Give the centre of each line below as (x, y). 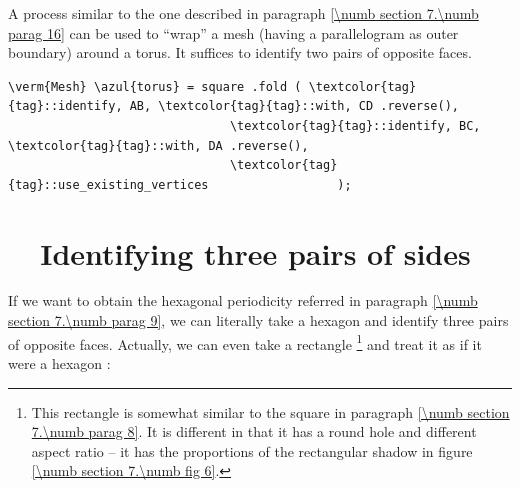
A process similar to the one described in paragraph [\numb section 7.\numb (243, 13)
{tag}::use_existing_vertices (108, 184)
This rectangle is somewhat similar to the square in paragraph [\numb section (270, 411)
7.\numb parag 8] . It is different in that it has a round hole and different (254, 431)
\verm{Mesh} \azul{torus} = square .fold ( (155, 86)
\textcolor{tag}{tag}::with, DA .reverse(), (158, 145)
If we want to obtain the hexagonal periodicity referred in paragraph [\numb (243, 300)
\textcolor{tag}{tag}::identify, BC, (355, 125)
